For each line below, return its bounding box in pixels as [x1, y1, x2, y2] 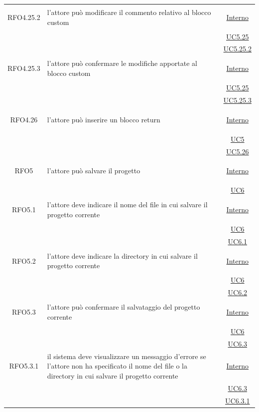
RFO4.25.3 [7, 63, 40, 73]
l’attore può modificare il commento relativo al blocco [47, 6, 211, 17]
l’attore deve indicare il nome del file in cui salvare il [47, 199, 208, 210]
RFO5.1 [11, 204, 36, 215]
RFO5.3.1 [9, 361, 39, 371]
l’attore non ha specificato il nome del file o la [47, 361, 188, 371]
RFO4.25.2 [7, 11, 40, 22]
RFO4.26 [10, 114, 38, 124]
